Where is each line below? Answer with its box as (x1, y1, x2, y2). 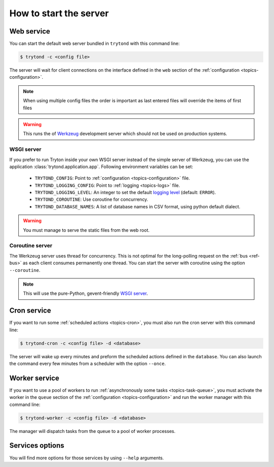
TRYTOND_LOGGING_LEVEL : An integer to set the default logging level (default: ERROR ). (35, 190, 216, 196)
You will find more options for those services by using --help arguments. (9, 455, 164, 461)
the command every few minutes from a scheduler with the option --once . (9, 361, 166, 366)
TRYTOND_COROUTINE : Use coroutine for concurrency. (35, 196, 148, 203)
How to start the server (9, 8, 109, 19)
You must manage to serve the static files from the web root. (23, 227, 150, 233)
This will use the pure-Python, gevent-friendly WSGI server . (23, 290, 148, 297)
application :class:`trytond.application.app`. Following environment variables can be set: (9, 163, 193, 170)
